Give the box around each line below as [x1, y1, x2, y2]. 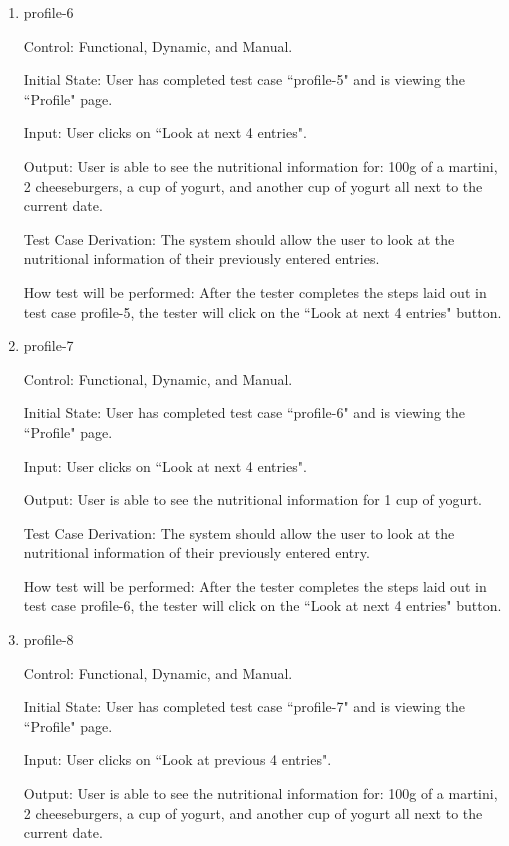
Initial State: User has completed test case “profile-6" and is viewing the [23, 402, 466, 423]
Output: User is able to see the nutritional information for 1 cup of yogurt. [23, 489, 482, 510]
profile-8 [23, 629, 74, 650]
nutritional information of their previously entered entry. [23, 542, 370, 563]
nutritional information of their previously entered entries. [23, 248, 380, 269]
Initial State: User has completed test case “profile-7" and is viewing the [23, 696, 466, 717]
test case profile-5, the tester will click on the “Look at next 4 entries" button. [23, 301, 502, 322]
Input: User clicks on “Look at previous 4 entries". [23, 749, 332, 770]
